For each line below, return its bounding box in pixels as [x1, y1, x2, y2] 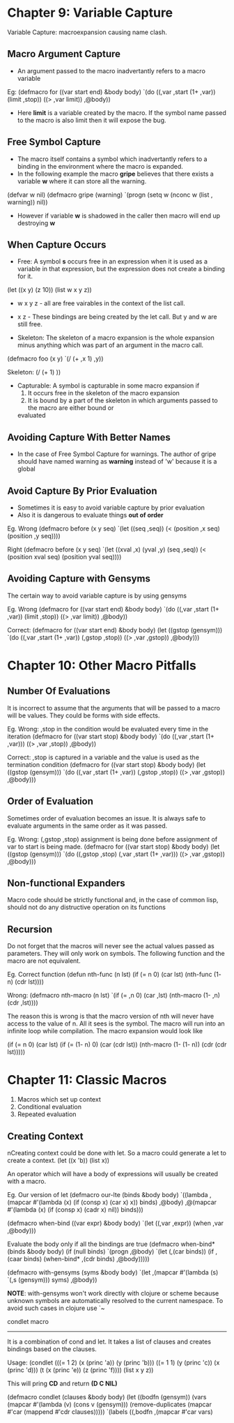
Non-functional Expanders [7, 877, 125, 890]
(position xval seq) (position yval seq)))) [7, 553, 122, 561]
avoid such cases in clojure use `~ [7, 1304, 106, 1312]
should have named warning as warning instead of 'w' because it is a [17, 457, 217, 466]
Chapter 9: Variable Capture [7, 5, 173, 21]
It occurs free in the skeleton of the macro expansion [27, 389, 180, 397]
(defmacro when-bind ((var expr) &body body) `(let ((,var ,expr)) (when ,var [7, 1219, 224, 1227]
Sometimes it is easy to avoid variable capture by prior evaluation [17, 503, 205, 512]
